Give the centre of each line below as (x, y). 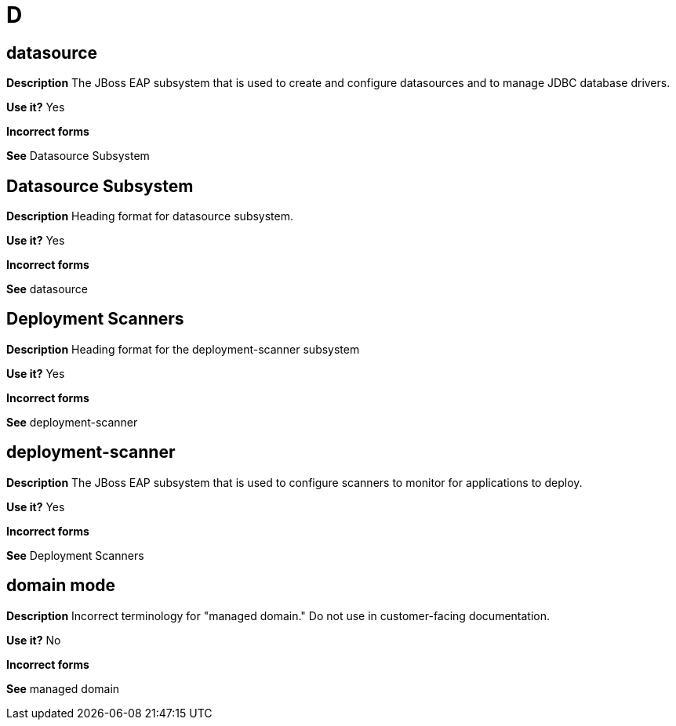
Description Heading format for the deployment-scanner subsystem (183, 349)
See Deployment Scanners (75, 555)
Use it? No (34, 640)
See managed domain (63, 688)
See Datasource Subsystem (78, 156)
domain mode (61, 586)
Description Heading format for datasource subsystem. (150, 216)
